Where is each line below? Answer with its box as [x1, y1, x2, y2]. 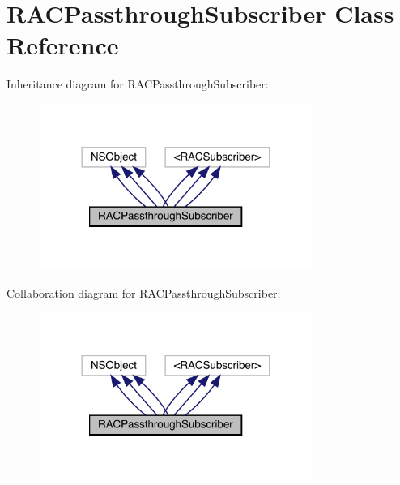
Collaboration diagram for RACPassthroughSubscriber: [6, 284, 281, 301]
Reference [6, 28, 119, 62]
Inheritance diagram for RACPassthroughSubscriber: [6, 75, 269, 92]
